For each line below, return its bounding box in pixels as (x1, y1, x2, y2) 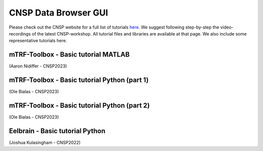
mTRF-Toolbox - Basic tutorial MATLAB (9, 50, 130, 59)
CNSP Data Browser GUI (9, 7, 108, 18)
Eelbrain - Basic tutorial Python (9, 127, 106, 135)
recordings (9, 31, 31, 36)
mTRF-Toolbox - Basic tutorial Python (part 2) (9, 101, 150, 109)
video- (220, 24, 234, 30)
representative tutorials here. (9, 38, 67, 44)
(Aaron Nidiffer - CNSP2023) (9, 63, 67, 69)
